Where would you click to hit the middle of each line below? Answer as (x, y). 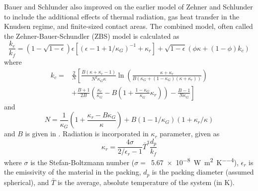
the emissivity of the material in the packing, (73, 172)
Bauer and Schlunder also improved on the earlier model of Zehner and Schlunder (129, 6)
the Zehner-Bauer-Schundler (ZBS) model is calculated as (92, 36)
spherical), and (27, 182)
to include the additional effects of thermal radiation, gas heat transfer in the (122, 16)
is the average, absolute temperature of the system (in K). (146, 182)
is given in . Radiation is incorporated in (87, 134)
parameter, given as (190, 134)
